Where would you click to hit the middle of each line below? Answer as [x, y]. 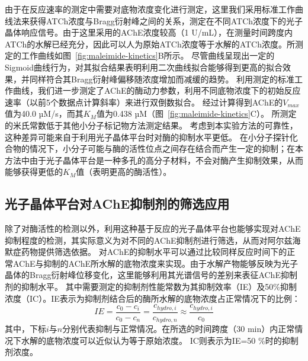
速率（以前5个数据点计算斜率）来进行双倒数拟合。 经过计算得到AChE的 [144, 102]
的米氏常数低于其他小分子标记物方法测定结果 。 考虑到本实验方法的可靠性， [151, 125]
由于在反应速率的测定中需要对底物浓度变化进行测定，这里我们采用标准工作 [150, 9]
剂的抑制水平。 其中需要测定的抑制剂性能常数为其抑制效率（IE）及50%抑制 [151, 287]
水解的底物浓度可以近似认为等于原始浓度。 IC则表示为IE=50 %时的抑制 [160, 340]
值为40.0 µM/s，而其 [44, 114]
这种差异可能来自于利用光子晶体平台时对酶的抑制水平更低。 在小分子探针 [147, 137]
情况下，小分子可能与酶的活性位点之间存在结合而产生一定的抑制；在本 [166, 148]
